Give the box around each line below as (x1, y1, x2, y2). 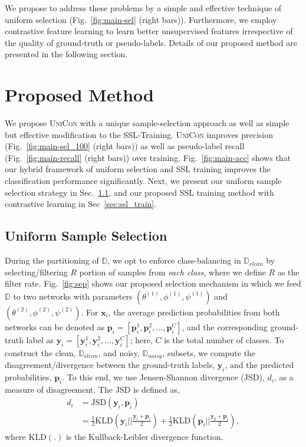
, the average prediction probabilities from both (108, 305, 280, 318)
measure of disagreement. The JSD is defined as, (5, 383, 180, 395)
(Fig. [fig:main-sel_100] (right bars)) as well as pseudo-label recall (5, 140, 245, 152)
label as (26, 333, 54, 346)
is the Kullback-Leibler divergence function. (65, 430, 223, 442)
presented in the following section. (5, 48, 128, 60)
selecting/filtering (5, 265, 68, 278)
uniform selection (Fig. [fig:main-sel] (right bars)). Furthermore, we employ (5, 13, 277, 25)
